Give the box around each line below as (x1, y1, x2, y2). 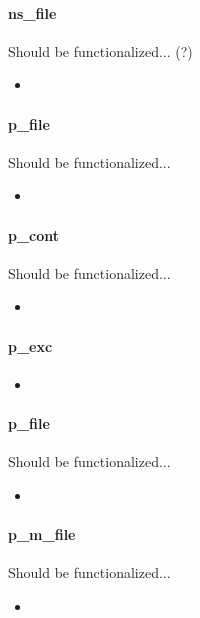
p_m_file (8, 523, 76, 544)
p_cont (8, 224, 60, 245)
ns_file (8, 2, 57, 23)
